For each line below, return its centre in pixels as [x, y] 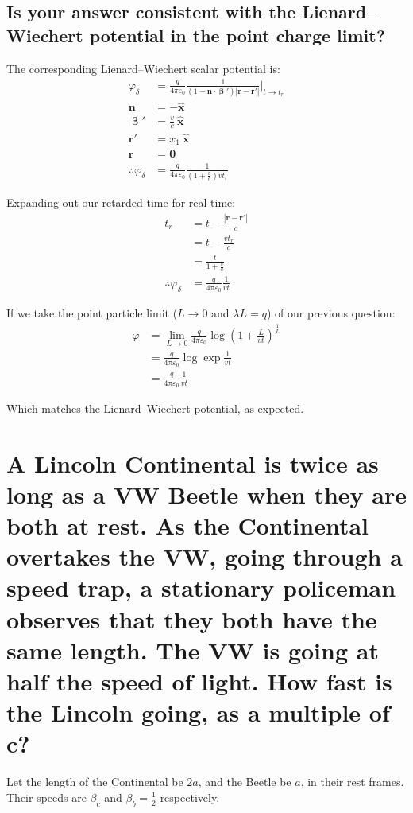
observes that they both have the [192, 619]
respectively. [190, 797]
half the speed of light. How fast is [199, 681]
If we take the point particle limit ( [92, 313]
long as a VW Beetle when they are [207, 494]
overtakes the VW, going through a [205, 556]
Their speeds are [46, 797]
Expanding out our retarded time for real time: [121, 202]
